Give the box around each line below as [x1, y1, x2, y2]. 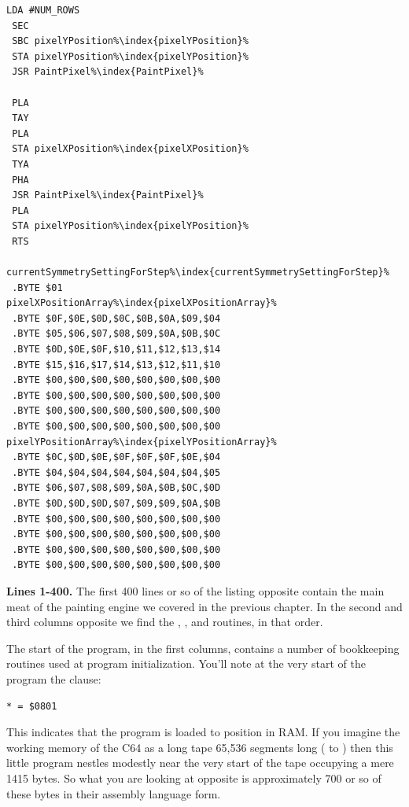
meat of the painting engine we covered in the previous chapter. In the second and [6, 598, 403, 614]
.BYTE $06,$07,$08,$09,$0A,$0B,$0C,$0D [12, 482, 221, 494]
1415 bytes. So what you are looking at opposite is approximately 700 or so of [6, 769, 381, 786]
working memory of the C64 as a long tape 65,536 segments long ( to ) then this [6, 739, 393, 755]
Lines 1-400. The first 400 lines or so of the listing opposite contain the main [6, 582, 385, 599]
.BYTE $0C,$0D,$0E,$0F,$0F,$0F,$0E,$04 [12, 451, 221, 463]
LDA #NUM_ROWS [6, 5, 80, 16]
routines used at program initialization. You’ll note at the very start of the [6, 655, 367, 672]
